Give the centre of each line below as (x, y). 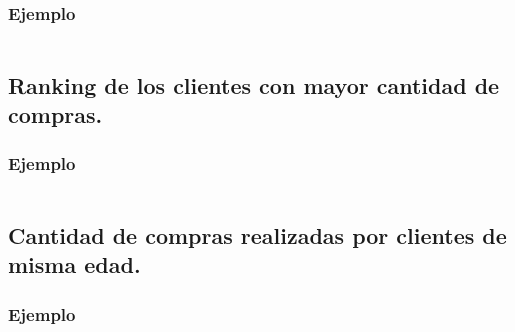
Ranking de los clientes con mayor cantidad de (254, 84)
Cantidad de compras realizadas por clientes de (257, 235)
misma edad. (74, 264)
